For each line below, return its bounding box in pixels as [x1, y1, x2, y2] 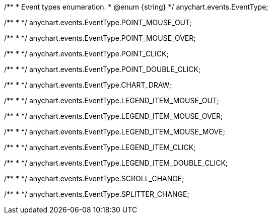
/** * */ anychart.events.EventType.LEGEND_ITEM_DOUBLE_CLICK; [4, 159, 228, 167]
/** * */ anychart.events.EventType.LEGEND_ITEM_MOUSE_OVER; [4, 112, 223, 120]
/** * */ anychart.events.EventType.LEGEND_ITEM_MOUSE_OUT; [4, 96, 219, 105]
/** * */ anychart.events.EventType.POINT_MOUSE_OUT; [4, 18, 192, 27]
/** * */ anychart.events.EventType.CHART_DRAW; [4, 81, 171, 89]
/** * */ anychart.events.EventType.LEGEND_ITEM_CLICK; [4, 143, 196, 152]
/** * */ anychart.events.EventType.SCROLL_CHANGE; [4, 174, 184, 183]
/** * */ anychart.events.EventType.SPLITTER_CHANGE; [4, 190, 189, 198]
